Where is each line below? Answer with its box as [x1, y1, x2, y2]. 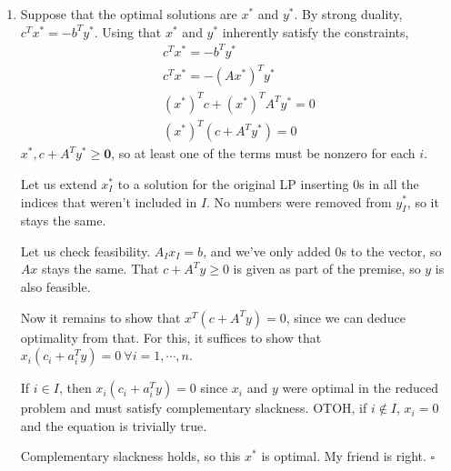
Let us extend [20, 174, 97, 193]
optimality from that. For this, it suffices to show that [20, 327, 322, 346]
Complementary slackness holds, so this [20, 446, 241, 466]
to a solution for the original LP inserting [117, 174, 349, 193]
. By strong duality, [294, 5, 403, 23]
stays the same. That [41, 259, 159, 278]
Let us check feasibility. [20, 241, 151, 260]
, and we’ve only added [203, 241, 331, 260]
